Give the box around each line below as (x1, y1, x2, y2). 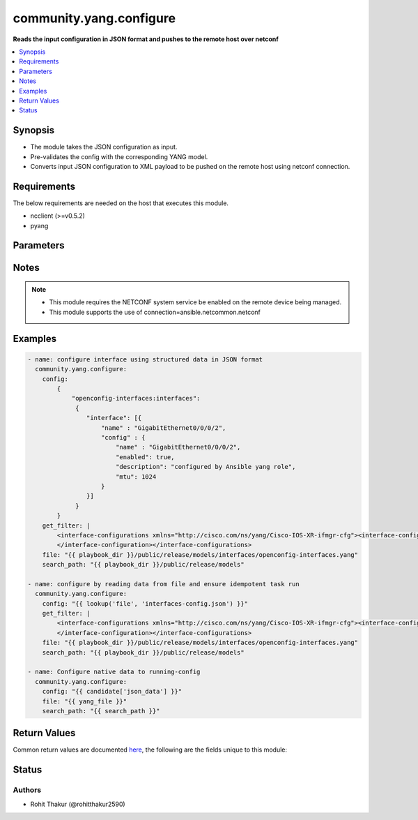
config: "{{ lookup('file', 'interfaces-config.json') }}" (42, 599, 249, 607)
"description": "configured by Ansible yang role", (115, 463, 296, 471)
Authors (13, 785, 42, 795)
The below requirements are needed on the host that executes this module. (13, 199, 229, 207)
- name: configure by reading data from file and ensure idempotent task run (27, 580, 300, 588)
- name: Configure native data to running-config (27, 668, 201, 676)
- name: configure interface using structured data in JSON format (27, 355, 263, 363)
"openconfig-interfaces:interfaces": (71, 394, 201, 403)
